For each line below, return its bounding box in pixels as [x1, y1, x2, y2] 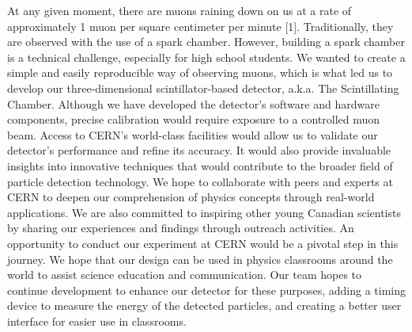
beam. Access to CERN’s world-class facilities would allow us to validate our [7, 126, 378, 143]
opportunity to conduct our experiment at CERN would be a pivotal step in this [7, 235, 399, 251]
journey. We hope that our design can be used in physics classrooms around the [7, 250, 393, 267]
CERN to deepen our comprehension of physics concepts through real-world [7, 189, 375, 205]
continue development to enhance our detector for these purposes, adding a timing [7, 281, 406, 298]
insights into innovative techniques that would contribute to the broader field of [7, 157, 393, 174]
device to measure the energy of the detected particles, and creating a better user [7, 297, 402, 314]
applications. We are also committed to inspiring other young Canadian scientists [7, 204, 401, 220]
